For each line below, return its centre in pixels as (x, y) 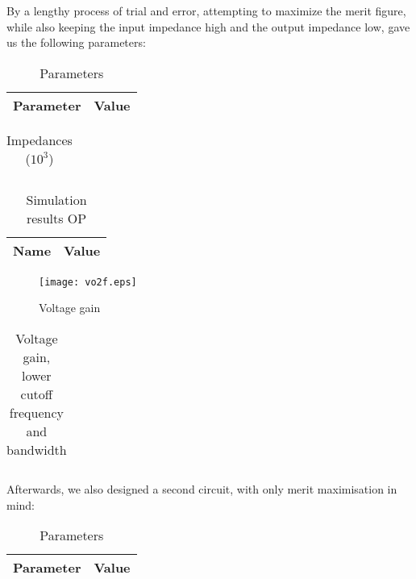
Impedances (40, 140)
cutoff (37, 394)
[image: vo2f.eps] (88, 282)
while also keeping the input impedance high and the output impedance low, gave (208, 26)
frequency (36, 413)
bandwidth (37, 450)
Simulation (56, 199)
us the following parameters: (76, 42)
